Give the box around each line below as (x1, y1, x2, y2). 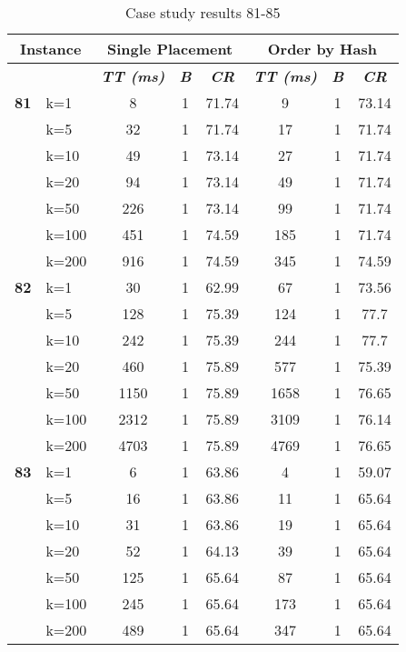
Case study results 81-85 (125, 2, 281, 23)
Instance (19, 38, 82, 59)
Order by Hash (267, 38, 377, 59)
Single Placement (107, 38, 233, 59)
